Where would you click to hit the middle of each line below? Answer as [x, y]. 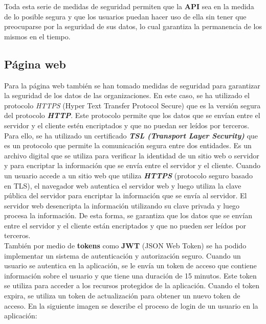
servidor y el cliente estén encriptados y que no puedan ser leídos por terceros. [127, 125]
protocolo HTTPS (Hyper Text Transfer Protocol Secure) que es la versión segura [132, 105]
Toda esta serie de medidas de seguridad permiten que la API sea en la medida [129, 6]
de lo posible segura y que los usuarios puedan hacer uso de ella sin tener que [125, 16]
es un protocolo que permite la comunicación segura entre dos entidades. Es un [128, 145]
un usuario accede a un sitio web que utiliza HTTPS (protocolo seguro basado [128, 175]
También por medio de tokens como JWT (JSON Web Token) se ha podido [125, 246]
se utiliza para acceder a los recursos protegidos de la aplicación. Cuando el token [132, 285]
